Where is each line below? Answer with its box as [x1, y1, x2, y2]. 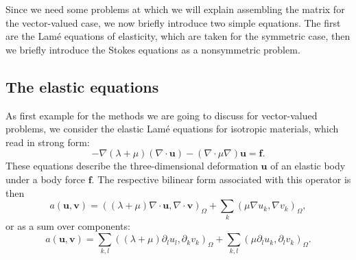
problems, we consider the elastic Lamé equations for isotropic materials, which [5, 121, 339, 136]
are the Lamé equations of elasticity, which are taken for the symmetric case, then [5, 29, 351, 43]
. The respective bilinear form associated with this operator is [91, 172, 351, 186]
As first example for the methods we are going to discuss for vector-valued [5, 108, 318, 122]
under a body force [5, 172, 85, 186]
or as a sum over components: [5, 219, 130, 233]
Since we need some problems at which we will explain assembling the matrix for [5, 2, 345, 16]
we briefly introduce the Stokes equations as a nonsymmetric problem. [5, 42, 300, 56]
